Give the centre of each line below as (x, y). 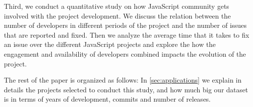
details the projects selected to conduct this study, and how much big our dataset (126, 89)
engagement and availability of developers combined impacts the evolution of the (125, 53)
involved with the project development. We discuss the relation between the (117, 15)
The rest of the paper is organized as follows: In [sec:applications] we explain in (123, 80)
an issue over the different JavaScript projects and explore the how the (110, 44)
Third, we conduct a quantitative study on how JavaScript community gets (117, 6)
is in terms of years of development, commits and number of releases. (107, 99)
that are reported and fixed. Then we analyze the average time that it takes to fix (127, 34)
